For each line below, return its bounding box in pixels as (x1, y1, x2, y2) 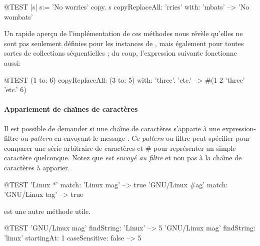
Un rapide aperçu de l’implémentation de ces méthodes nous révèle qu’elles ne (4, 28, 243, 39)
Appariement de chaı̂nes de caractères (4, 104, 138, 114)
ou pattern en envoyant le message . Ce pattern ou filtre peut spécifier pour (20, 133, 250, 143)
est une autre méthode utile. (4, 205, 91, 216)
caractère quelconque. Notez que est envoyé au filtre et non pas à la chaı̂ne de (4, 152, 242, 163)
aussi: (4, 57, 21, 68)
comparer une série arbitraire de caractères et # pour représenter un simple (4, 142, 236, 153)
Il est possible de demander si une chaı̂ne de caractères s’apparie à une (4, 123, 220, 133)
